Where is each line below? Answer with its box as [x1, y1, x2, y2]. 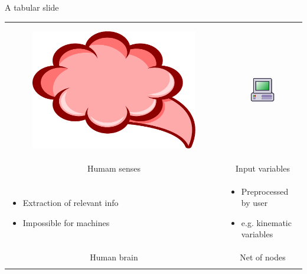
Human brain [90, 251, 138, 263]
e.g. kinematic [241, 216, 292, 228]
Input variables [236, 162, 290, 174]
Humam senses [87, 162, 141, 174]
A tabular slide [5, 1, 59, 13]
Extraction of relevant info [22, 196, 119, 209]
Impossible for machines [22, 216, 110, 228]
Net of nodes [240, 251, 286, 263]
